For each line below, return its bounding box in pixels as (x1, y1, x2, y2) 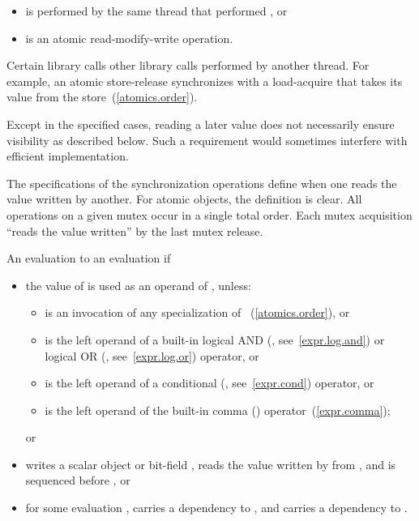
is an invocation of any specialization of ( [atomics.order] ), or (45, 304, 350, 321)
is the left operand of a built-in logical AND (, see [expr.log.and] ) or (45, 331, 385, 348)
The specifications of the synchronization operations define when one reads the (6, 174, 397, 191)
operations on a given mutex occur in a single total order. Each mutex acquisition (6, 206, 413, 223)
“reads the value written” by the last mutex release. (6, 222, 263, 239)
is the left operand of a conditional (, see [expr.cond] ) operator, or (45, 374, 374, 391)
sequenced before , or (25, 472, 130, 489)
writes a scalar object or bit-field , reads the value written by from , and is (25, 455, 396, 472)
